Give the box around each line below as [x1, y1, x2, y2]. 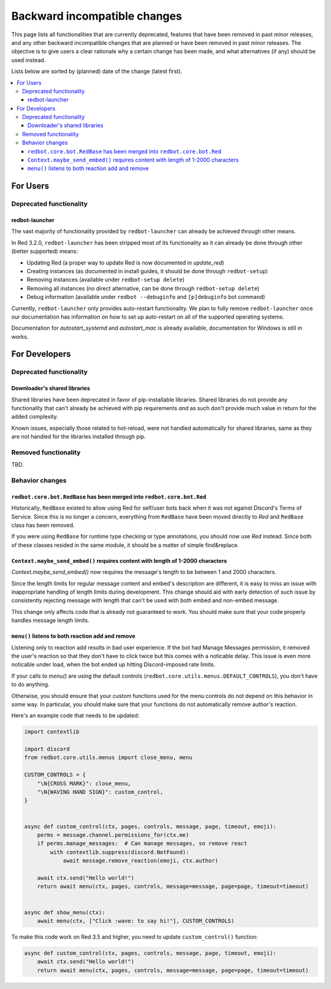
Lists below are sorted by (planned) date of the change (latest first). [11, 68, 183, 75]
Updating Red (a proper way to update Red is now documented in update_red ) [26, 258, 224, 266]
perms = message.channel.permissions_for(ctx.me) [37, 832, 189, 838]
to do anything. [11, 681, 50, 688]
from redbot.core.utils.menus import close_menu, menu [24, 754, 192, 761]
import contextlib [24, 728, 80, 735]
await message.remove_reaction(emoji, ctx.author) [63, 857, 219, 864]
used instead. [11, 56, 46, 64]
